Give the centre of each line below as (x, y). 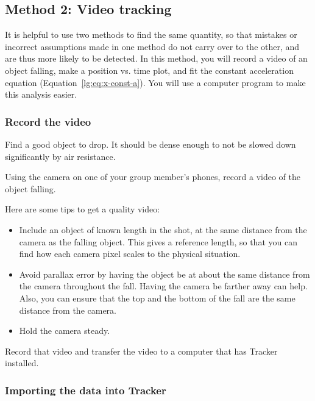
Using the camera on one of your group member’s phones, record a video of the (153, 177)
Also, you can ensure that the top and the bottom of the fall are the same (157, 298)
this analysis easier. (41, 94)
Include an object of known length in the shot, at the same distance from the (163, 229)
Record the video (48, 121)
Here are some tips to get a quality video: (83, 209)
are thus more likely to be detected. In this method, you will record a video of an (156, 58)
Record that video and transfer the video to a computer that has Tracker (141, 351)
